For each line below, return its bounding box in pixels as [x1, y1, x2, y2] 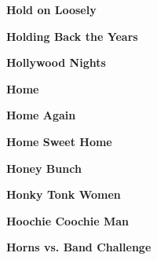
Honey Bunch [6, 159, 82, 176]
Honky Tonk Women [6, 186, 121, 203]
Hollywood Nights [6, 54, 106, 71]
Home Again [6, 107, 76, 123]
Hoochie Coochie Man [6, 212, 130, 229]
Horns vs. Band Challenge [6, 239, 152, 255]
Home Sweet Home [6, 133, 112, 149]
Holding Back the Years [6, 27, 138, 44]
